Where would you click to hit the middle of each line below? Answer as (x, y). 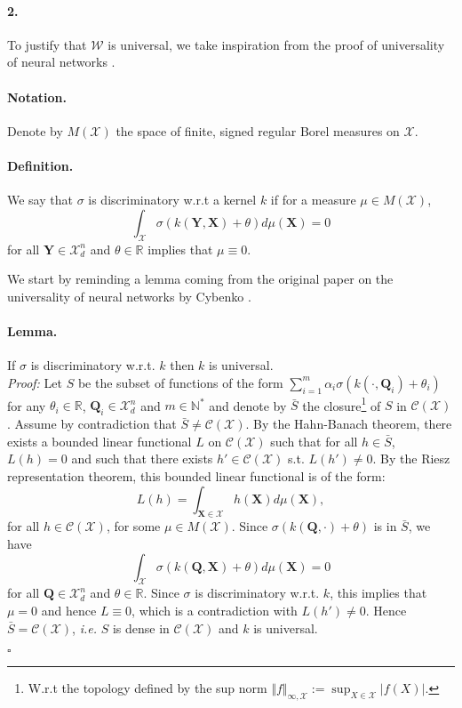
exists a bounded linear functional (100, 441)
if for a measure (313, 200)
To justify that (47, 44)
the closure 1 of (342, 404)
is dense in (141, 628)
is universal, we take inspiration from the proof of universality (276, 44)
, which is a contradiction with (215, 610)
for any (27, 405)
